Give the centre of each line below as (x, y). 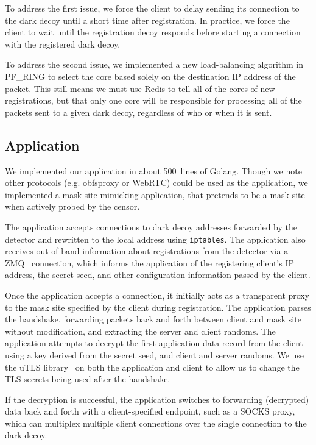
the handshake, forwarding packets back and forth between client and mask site (153, 319)
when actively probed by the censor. (72, 206)
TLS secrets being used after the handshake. (88, 379)
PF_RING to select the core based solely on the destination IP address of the (150, 76)
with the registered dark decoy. (63, 44)
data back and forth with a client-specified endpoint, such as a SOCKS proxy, (150, 411)
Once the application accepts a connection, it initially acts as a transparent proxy (157, 295)
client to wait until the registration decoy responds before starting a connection (153, 32)
